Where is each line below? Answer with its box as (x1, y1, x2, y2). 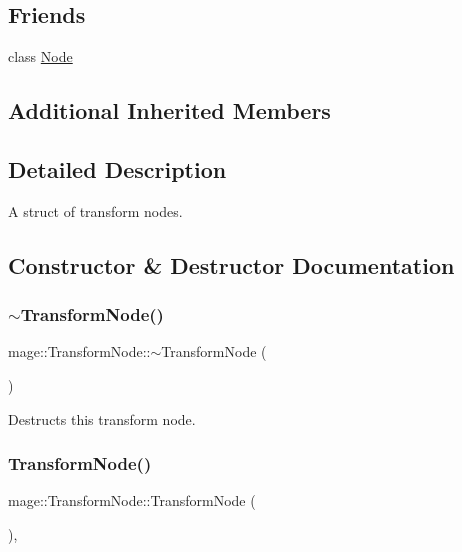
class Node (8, 46, 73, 67)
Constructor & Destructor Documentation (8, 249, 455, 280)
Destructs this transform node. (8, 408, 196, 429)
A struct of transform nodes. (8, 200, 183, 221)
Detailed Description (8, 153, 227, 184)
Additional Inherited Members (8, 95, 331, 126)
